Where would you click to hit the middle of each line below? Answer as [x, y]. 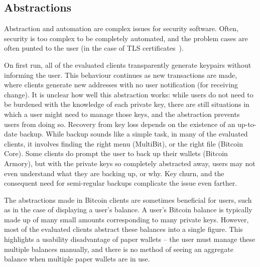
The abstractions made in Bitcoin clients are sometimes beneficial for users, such [128, 199]
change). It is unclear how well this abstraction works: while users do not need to [129, 94]
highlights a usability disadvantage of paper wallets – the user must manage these [130, 239]
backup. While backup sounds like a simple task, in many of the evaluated [134, 134]
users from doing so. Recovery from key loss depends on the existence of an [120, 124]
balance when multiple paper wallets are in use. [77, 259]
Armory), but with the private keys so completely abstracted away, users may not [130, 163]
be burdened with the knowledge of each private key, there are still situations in [127, 104]
